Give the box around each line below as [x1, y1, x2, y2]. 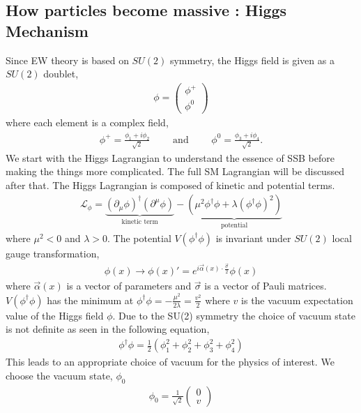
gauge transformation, [6, 246, 100, 260]
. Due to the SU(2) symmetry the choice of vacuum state [112, 308, 355, 322]
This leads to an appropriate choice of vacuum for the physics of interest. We [6, 354, 335, 369]
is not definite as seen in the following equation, [6, 322, 210, 336]
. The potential [107, 230, 171, 245]
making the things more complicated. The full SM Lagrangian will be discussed [6, 164, 344, 179]
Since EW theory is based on [6, 52, 129, 67]
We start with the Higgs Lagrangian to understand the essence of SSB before [6, 150, 335, 165]
